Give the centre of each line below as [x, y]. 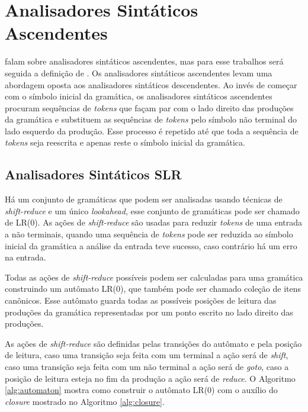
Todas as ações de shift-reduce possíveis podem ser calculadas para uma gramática [154, 277]
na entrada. [25, 257]
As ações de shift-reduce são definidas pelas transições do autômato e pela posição [153, 343]
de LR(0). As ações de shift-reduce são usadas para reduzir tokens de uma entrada [154, 222]
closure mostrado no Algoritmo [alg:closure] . [85, 401]
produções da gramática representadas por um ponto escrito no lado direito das [149, 312]
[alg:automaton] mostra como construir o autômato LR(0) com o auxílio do [141, 390]
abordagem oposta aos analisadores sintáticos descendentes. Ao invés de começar [151, 84]
